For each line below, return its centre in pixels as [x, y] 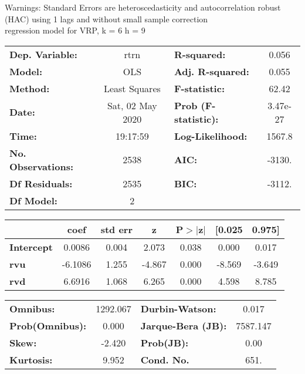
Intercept [31, 247]
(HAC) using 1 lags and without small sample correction [106, 18]
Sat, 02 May [132, 105]
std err [116, 229]
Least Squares [132, 88]
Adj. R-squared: [211, 71]
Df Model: [33, 200]
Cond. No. [165, 359]
